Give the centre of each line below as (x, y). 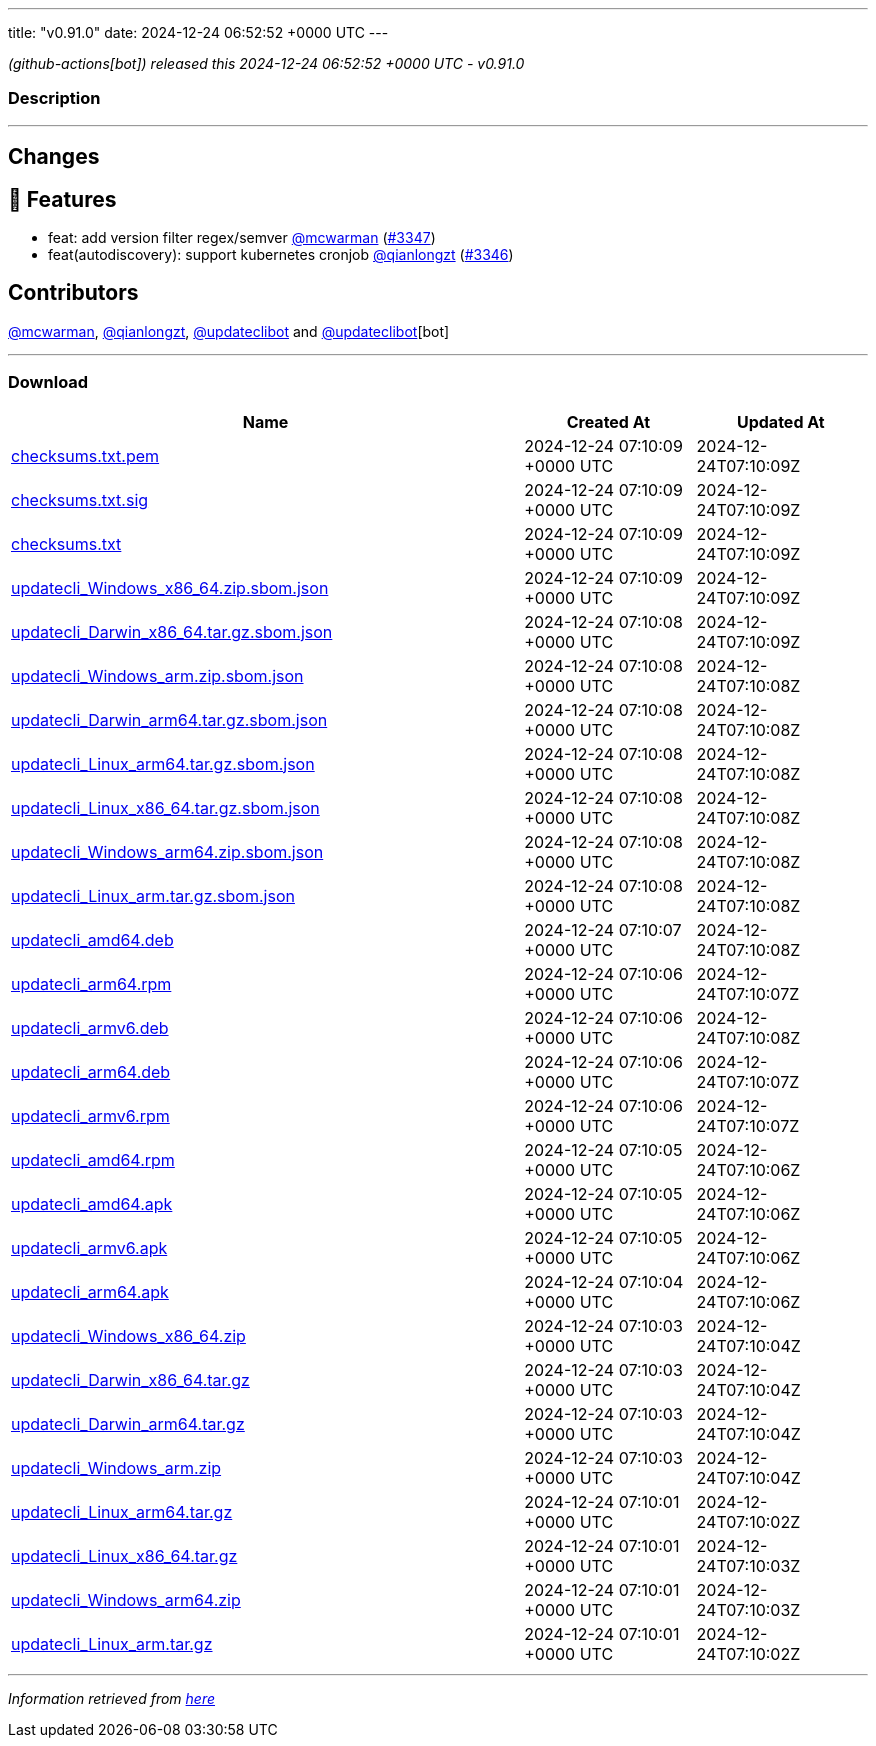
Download (48, 382)
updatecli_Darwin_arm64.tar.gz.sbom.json (169, 719)
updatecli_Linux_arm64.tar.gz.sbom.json (163, 763)
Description (54, 98)
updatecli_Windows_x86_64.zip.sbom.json (170, 587)
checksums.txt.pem (85, 455)
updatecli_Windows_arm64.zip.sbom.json (167, 851)
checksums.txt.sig (80, 499)
